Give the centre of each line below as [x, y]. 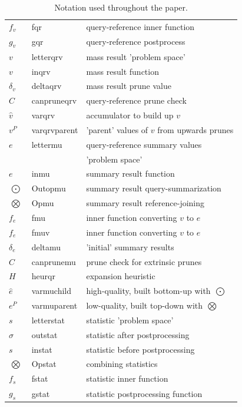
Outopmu [49, 188]
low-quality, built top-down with [145, 305]
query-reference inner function [140, 26]
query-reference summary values [144, 144]
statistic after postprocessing [138, 334]
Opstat [44, 364]
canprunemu [54, 261]
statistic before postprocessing [140, 349]
